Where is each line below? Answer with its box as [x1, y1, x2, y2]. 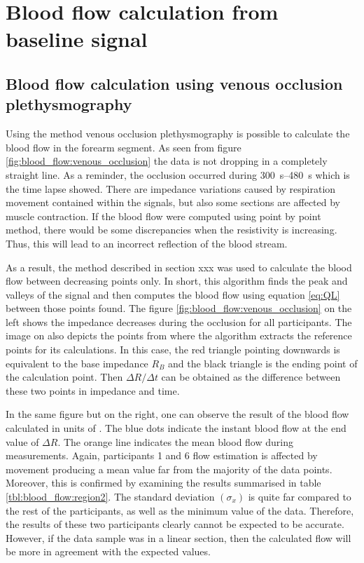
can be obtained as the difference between [161, 369, 341, 384]
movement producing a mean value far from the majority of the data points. [6, 461, 332, 476]
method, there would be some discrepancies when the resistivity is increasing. [6, 222, 337, 237]
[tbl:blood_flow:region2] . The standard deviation [6, 489, 215, 503]
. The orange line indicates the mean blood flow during [57, 434, 293, 449]
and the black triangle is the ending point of [168, 355, 358, 370]
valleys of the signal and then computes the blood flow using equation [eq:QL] [6, 287, 340, 301]
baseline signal [6, 25, 148, 53]
